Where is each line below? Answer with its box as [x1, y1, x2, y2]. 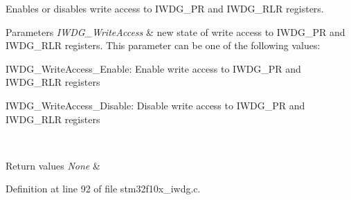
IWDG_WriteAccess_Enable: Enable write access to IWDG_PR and [6, 61, 301, 75]
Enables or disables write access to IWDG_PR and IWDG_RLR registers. [6, 1, 324, 15]
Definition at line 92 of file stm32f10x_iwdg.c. [6, 181, 201, 196]
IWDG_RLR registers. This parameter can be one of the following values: [6, 38, 321, 53]
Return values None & [6, 158, 100, 172]
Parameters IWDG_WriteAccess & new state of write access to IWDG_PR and [6, 24, 345, 39]
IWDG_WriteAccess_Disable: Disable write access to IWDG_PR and [6, 98, 305, 112]
